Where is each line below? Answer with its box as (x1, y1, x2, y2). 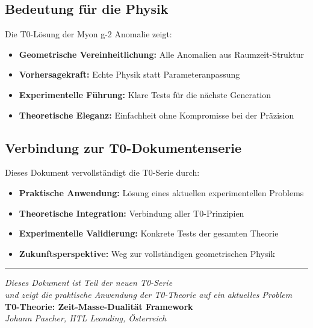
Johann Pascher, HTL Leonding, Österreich (5, 312, 167, 324)
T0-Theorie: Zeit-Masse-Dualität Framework (5, 300, 193, 312)
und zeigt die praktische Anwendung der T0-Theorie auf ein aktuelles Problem (5, 288, 293, 300)
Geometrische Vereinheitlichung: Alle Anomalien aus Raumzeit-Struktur (19, 48, 304, 60)
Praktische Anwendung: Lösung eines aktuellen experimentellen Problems (19, 186, 304, 199)
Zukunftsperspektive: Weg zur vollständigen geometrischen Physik (19, 247, 275, 259)
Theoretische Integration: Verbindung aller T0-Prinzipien (19, 206, 244, 219)
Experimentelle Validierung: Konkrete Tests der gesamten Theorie (19, 227, 279, 240)
